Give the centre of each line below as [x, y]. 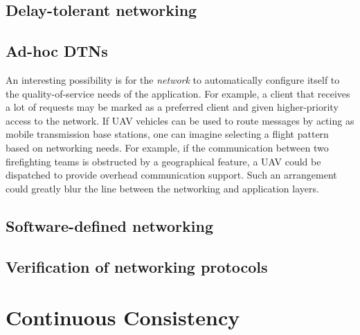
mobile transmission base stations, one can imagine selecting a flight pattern [167, 134]
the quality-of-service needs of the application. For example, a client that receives [178, 93]
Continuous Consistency [123, 317]
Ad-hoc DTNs [57, 51]
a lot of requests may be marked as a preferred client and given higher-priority [172, 107]
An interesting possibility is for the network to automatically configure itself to [173, 79]
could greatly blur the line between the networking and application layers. [162, 188]
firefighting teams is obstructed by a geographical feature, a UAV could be [163, 161]
